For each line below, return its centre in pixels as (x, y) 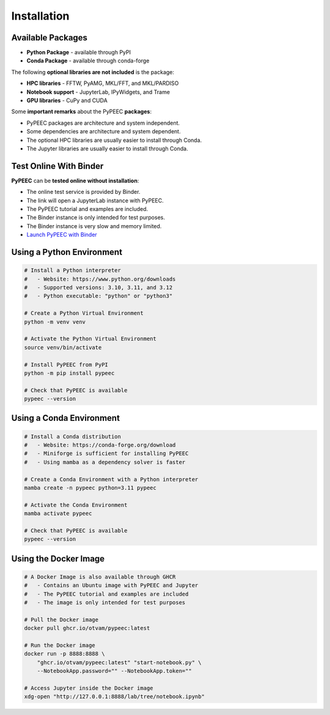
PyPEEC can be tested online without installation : (75, 180)
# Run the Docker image (60, 646)
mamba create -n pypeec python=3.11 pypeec (90, 488)
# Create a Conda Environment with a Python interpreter (111, 479)
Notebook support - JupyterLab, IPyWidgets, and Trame (98, 92)
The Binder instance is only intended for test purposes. (96, 218)
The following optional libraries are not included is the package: (93, 72)
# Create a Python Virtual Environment (84, 313)
